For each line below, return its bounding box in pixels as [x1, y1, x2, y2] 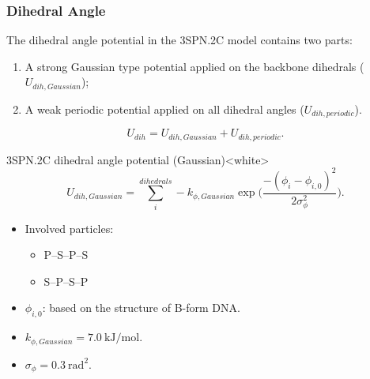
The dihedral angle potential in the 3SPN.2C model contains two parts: [6, 32, 353, 48]
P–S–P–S [43, 246, 89, 263]
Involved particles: [25, 220, 114, 236]
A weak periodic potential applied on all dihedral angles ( [25, 100, 304, 117]
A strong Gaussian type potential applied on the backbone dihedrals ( [25, 58, 364, 74]
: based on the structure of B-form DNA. [42, 299, 240, 316]
